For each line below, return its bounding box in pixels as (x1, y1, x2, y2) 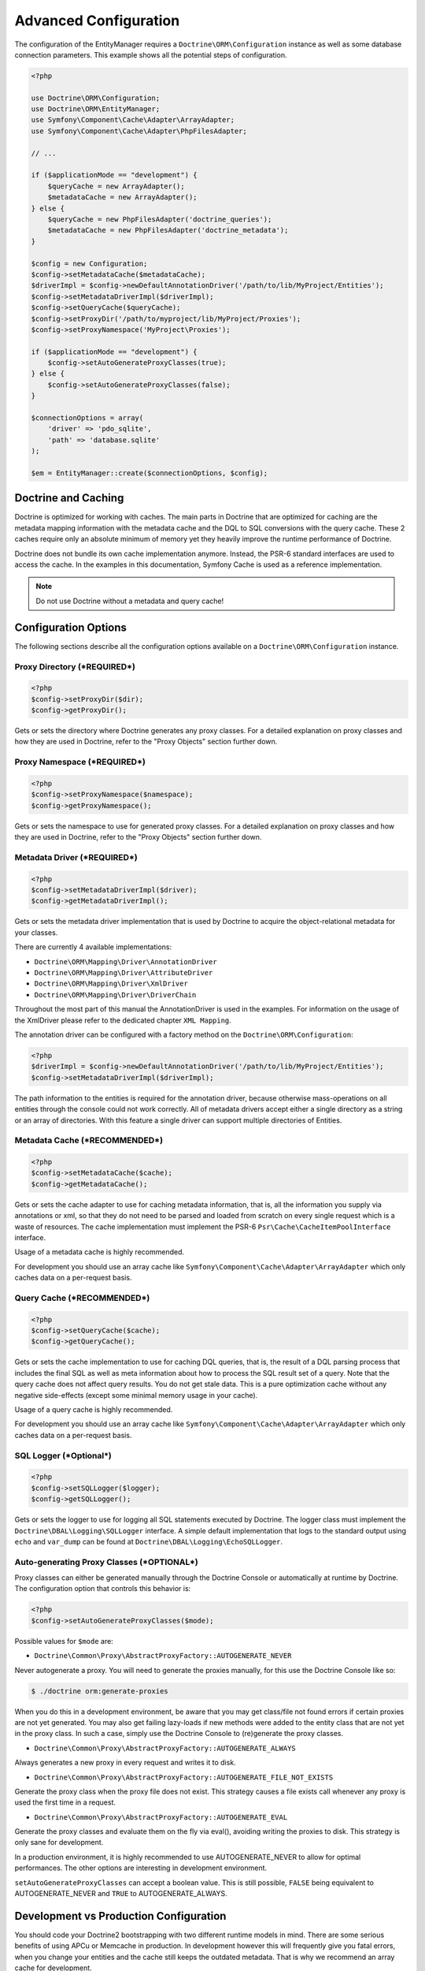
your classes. (14, 927, 58, 937)
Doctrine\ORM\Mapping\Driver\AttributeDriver (34, 968, 213, 978)
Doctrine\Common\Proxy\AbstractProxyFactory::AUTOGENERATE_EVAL (34, 1813, 288, 1821)
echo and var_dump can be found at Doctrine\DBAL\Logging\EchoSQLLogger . (14, 1537, 283, 1546)
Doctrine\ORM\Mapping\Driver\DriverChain (34, 990, 197, 999)
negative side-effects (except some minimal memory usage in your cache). (14, 1390, 258, 1399)
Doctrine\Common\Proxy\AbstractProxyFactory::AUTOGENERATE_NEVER (34, 1652, 292, 1660)
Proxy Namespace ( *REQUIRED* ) (14, 757, 146, 768)
